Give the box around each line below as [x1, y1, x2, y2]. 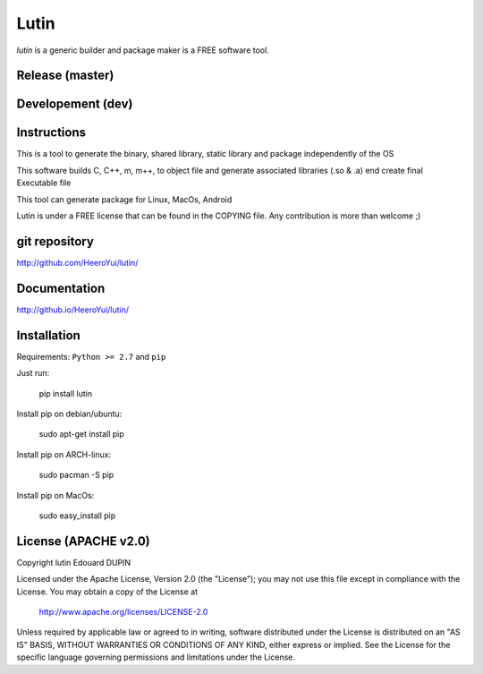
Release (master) [16, 68, 114, 83]
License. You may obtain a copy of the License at [16, 586, 199, 597]
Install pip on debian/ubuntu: [16, 408, 123, 419]
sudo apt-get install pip [38, 429, 124, 439]
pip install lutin [38, 388, 93, 398]
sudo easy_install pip [38, 510, 116, 521]
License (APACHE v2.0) [16, 533, 151, 549]
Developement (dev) [16, 97, 133, 112]
